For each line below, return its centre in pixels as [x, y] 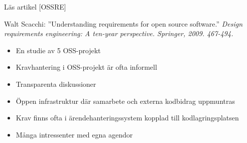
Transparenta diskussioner [56, 84]
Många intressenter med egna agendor [74, 134]
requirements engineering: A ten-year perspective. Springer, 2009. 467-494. [119, 33]
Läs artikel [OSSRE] [35, 7]
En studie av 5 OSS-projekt [58, 50]
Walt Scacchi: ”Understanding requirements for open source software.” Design [124, 23]
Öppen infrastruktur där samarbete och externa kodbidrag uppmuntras [125, 101]
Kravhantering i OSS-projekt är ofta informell [86, 67]
